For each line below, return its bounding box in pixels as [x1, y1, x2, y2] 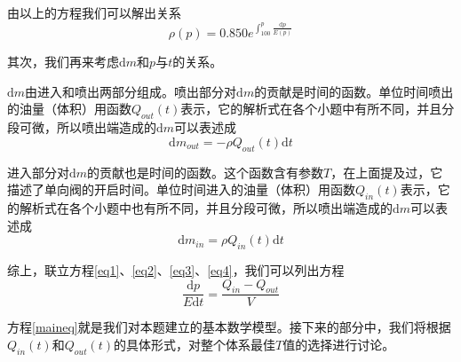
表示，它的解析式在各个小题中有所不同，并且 [180, 99, 442, 118]
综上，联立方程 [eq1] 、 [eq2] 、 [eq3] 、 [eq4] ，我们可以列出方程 [7, 261, 345, 279]
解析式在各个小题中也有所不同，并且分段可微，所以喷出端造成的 [19, 199, 393, 217]
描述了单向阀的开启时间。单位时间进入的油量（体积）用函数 [7, 180, 355, 199]
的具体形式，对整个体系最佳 [113, 335, 275, 354]
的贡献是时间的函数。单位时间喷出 [254, 82, 454, 100]
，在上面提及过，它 [330, 162, 443, 181]
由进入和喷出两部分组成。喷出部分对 [25, 82, 237, 100]
